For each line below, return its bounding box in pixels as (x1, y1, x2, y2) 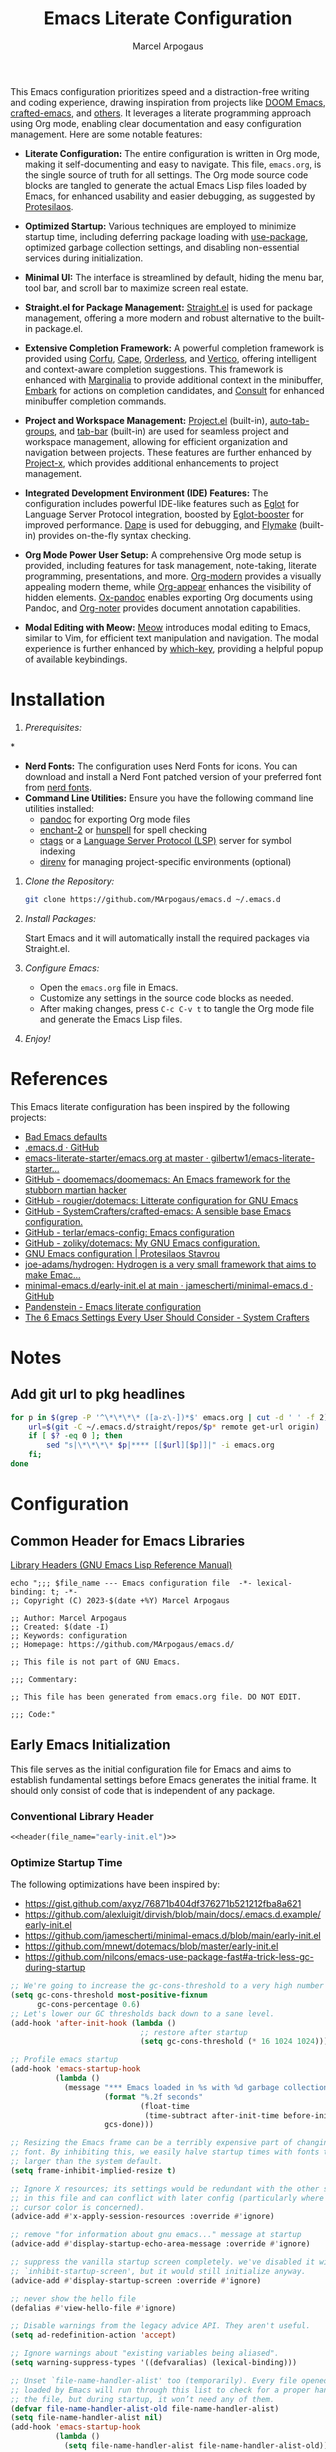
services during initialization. (24, 252, 143, 264)
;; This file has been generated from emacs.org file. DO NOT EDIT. (10, 1692, 302, 1702)
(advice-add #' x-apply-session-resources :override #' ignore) (10, 2212, 275, 2222)
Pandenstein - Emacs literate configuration (24, 1300, 202, 1312)
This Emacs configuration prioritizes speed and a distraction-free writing (10, 85, 310, 97)
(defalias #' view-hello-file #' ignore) (10, 2303, 177, 2313)
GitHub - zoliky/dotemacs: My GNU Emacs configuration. (24, 1237, 260, 1249)
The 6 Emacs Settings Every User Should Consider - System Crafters (24, 1311, 310, 1323)
